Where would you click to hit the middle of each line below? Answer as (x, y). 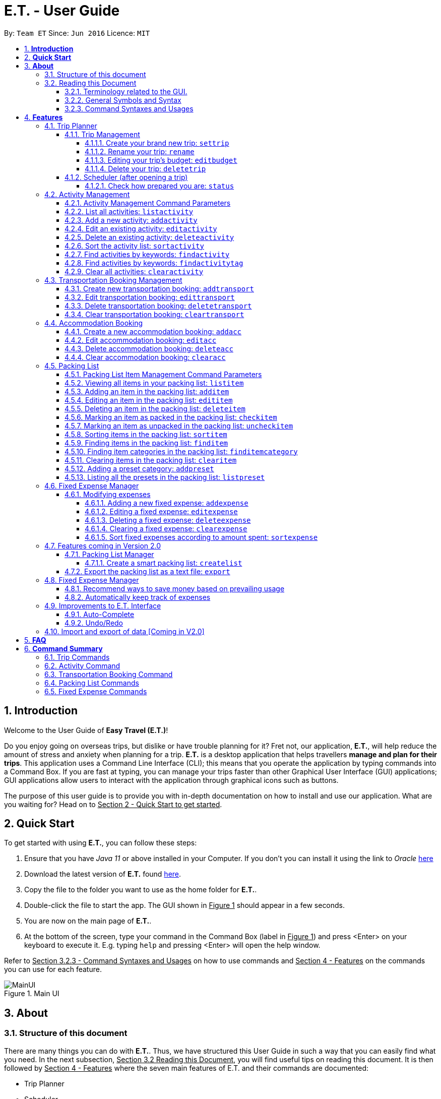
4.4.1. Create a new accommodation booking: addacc (153, 331)
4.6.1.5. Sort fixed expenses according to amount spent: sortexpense (201, 537)
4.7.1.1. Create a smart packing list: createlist (164, 563)
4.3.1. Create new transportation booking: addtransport (159, 288)
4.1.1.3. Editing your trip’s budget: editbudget (161, 160)
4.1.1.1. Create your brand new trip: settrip (157, 143)
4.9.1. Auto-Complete (100, 614)
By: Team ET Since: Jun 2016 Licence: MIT (77, 33)
